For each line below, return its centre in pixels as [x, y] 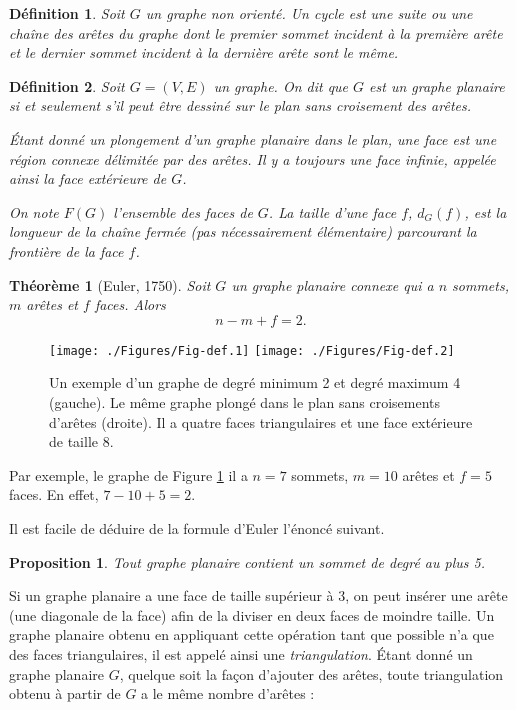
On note [34, 211]
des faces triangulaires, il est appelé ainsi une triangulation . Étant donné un [241, 653]
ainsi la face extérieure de [88, 178]
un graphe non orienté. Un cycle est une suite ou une [309, 13]
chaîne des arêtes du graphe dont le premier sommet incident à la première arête [256, 32]
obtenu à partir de [65, 693]
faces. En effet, [54, 494]
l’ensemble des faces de [183, 211]
